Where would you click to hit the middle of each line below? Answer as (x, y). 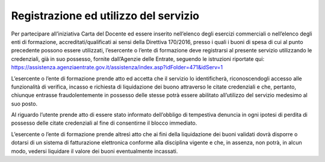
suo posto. (24, 104)
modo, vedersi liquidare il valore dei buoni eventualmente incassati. (94, 151)
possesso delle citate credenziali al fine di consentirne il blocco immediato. (104, 123)
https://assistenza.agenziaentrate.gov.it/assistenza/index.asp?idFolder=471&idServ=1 (117, 67)
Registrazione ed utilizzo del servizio (105, 16)
